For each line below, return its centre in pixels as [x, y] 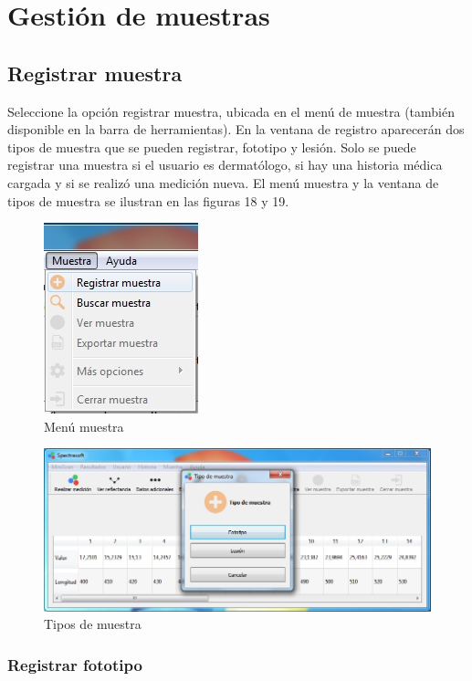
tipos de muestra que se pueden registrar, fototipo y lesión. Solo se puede [212, 147]
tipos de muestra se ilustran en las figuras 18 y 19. [148, 200]
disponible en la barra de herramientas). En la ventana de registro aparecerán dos [236, 129]
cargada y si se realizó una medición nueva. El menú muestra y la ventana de [223, 182]
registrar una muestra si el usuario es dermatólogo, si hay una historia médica [225, 165]
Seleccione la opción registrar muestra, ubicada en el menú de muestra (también [231, 111]
